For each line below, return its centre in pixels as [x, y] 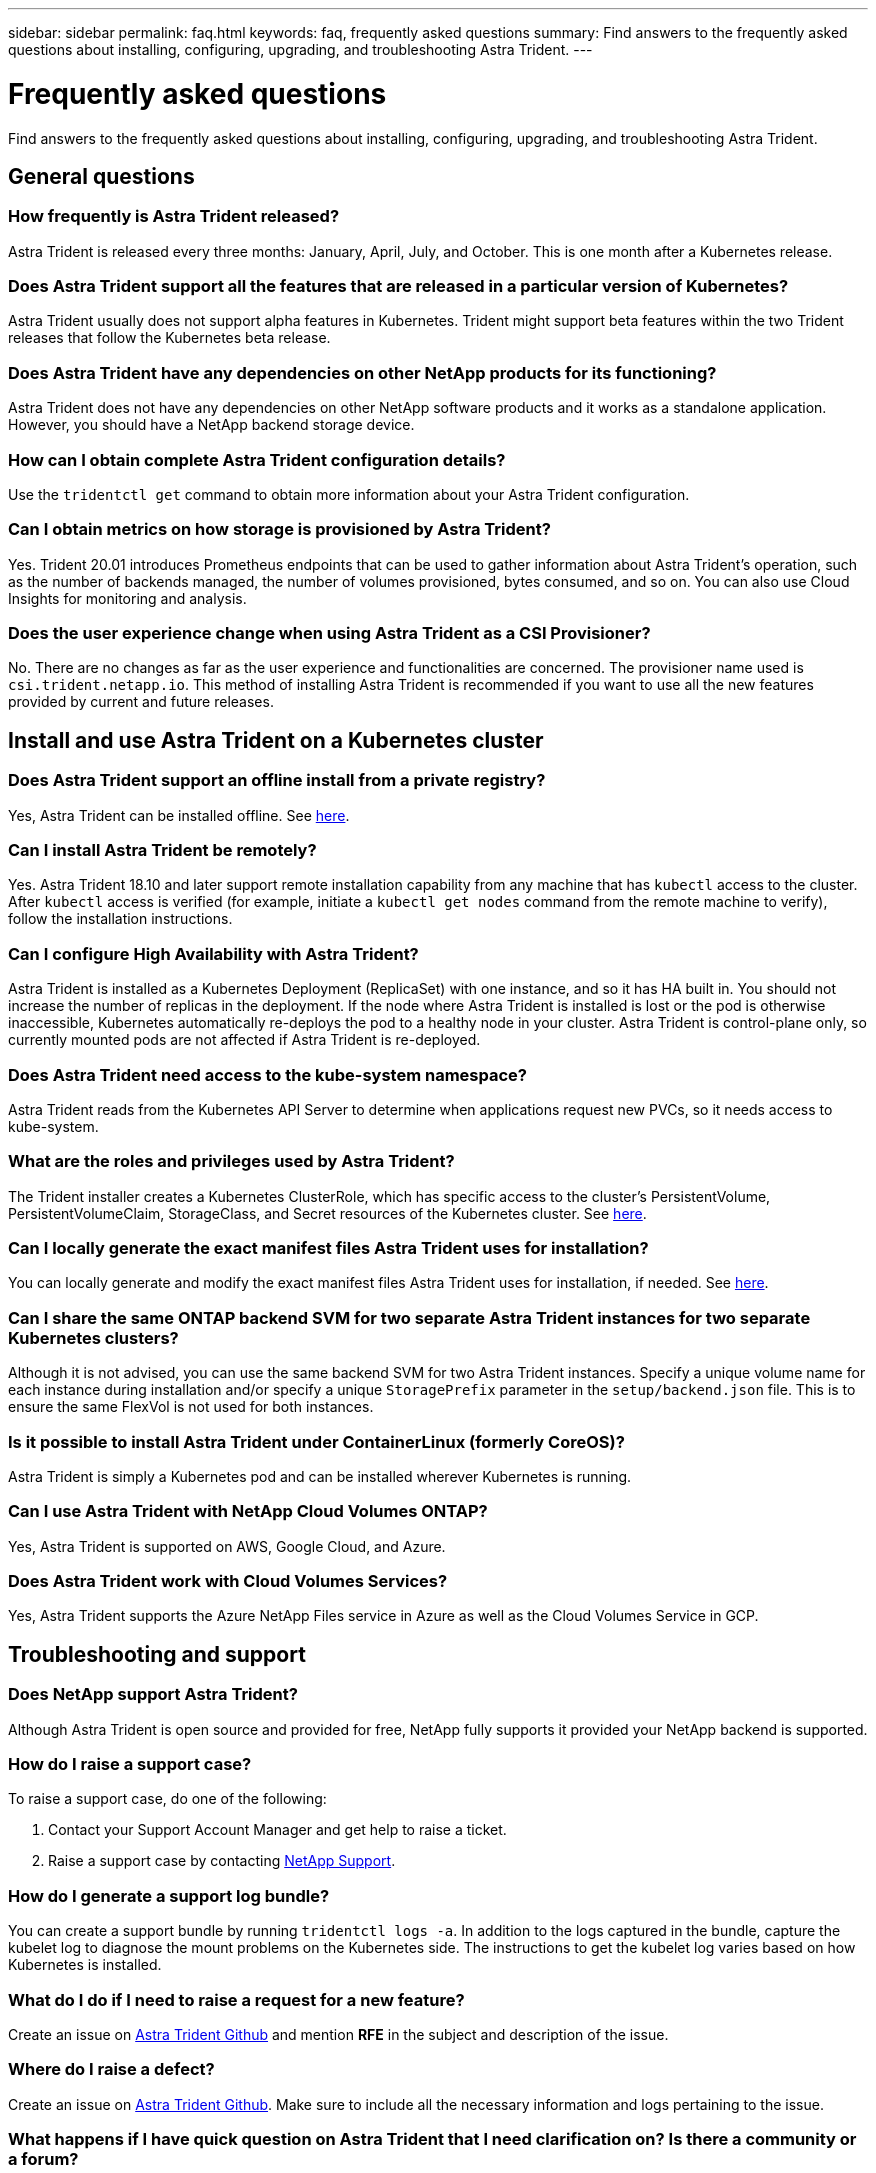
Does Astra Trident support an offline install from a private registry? [277, 780]
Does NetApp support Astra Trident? [153, 1694]
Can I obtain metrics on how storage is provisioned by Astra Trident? [279, 529]
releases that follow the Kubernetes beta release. [169, 338]
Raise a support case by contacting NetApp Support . [222, 1861]
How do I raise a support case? [130, 1764]
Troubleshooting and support [157, 1654]
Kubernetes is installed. [85, 1965]
